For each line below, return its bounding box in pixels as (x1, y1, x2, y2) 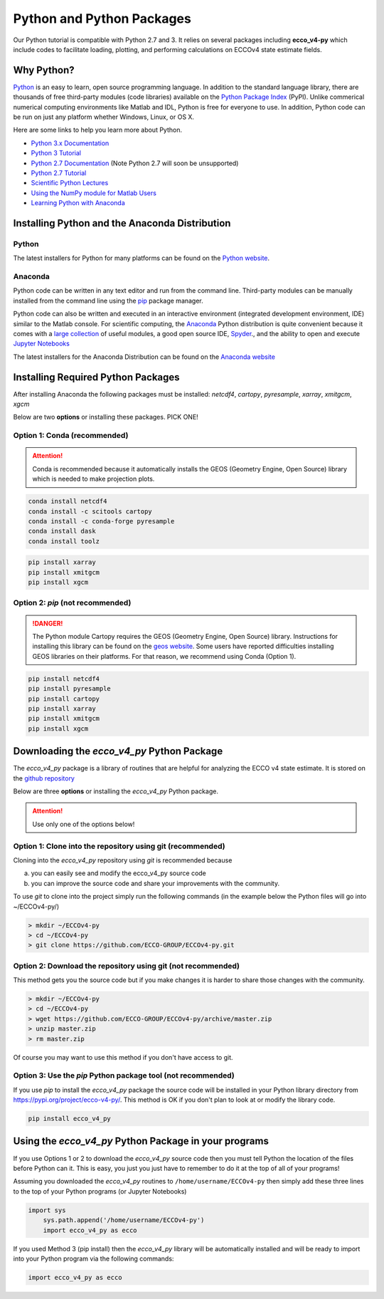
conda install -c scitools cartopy (28, 507, 152, 516)
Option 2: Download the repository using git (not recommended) (13, 961, 240, 971)
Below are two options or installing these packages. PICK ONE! (13, 413, 198, 422)
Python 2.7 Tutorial (31, 168, 87, 177)
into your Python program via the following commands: (13, 1254, 174, 1263)
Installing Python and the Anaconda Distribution (13, 217, 231, 229)
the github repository (13, 773, 75, 783)
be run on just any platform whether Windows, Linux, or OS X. (13, 113, 195, 121)
